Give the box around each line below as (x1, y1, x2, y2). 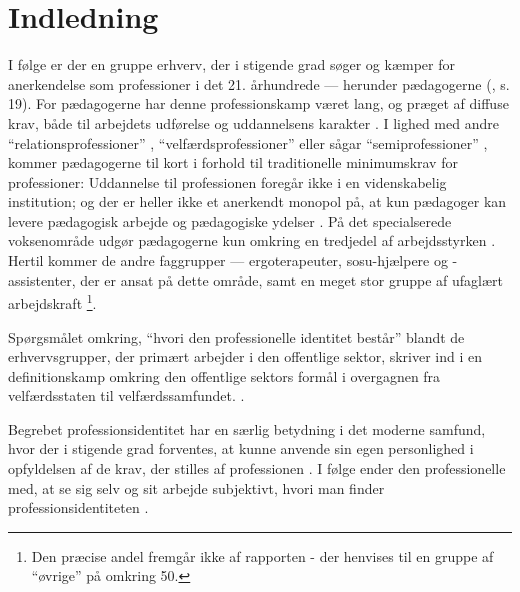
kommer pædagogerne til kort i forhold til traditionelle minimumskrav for (8, 152, 458, 173)
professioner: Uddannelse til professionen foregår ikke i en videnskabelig (8, 171, 447, 192)
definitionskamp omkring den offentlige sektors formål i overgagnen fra (8, 365, 441, 386)
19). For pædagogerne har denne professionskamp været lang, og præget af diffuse (8, 93, 509, 114)
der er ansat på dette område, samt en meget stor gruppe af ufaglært (80, 269, 503, 290)
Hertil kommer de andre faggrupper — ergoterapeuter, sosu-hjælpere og (8, 250, 448, 271)
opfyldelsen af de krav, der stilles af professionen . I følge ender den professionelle (8, 458, 506, 479)
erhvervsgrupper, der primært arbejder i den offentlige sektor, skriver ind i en (8, 346, 483, 367)
